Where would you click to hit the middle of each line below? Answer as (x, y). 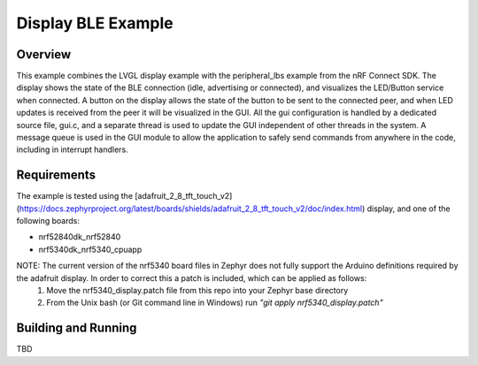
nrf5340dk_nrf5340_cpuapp (90, 249)
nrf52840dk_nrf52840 (80, 237)
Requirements (56, 175)
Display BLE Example (95, 23)
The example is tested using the (74, 196)
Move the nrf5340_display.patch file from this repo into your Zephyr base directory (197, 291)
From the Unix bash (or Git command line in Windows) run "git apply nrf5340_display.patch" (215, 303)
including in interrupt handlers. (72, 149)
